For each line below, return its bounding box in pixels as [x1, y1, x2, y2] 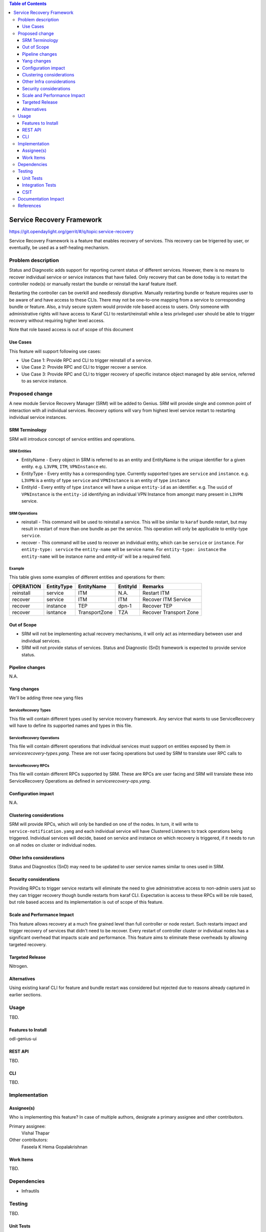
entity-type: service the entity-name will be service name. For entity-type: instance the [21, 547, 227, 552]
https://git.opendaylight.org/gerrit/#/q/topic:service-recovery [9, 229, 134, 235]
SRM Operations [9, 511, 38, 516]
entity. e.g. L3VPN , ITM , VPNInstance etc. [21, 464, 107, 470]
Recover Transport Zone [142, 609, 199, 616]
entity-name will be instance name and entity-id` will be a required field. [21, 553, 171, 559]
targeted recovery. [9, 941, 47, 947]
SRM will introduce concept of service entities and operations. [9, 436, 135, 442]
